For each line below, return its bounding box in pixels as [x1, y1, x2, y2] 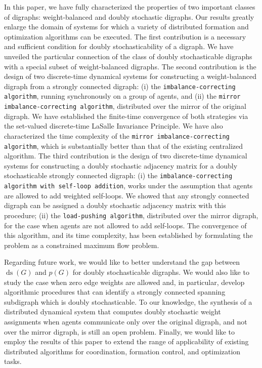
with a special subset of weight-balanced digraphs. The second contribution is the [4, 61, 256, 71]
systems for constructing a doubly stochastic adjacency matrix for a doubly [4, 160, 238, 171]
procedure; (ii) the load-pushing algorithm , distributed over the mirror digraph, [4, 210, 258, 220]
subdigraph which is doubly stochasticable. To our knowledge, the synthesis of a [4, 296, 252, 307]
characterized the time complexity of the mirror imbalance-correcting [4, 130, 230, 141]
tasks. [4, 356, 22, 366]
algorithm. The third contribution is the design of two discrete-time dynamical [4, 150, 247, 161]
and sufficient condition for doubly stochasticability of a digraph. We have [4, 41, 234, 52]
